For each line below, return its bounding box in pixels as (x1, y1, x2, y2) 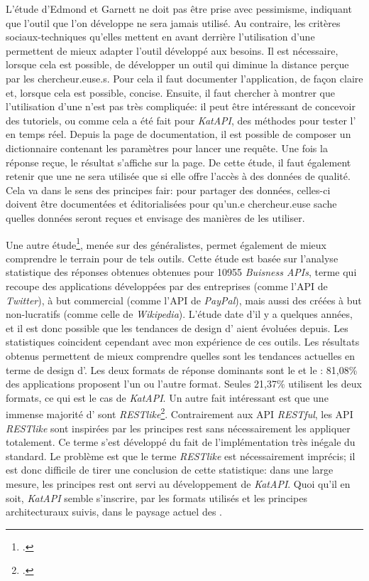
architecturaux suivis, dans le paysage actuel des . (6, 504, 222, 519)
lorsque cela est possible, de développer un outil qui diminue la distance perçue (6, 57, 349, 72)
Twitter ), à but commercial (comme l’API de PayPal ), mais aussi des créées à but (6, 292, 362, 307)
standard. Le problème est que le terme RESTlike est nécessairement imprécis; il (6, 448, 356, 463)
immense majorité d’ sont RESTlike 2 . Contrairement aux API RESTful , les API (6, 405, 353, 421)
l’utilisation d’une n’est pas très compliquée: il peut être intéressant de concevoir (6, 99, 356, 114)
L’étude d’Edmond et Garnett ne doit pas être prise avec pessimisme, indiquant (6, 1, 352, 16)
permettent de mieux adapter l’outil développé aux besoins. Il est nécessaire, (6, 43, 338, 58)
